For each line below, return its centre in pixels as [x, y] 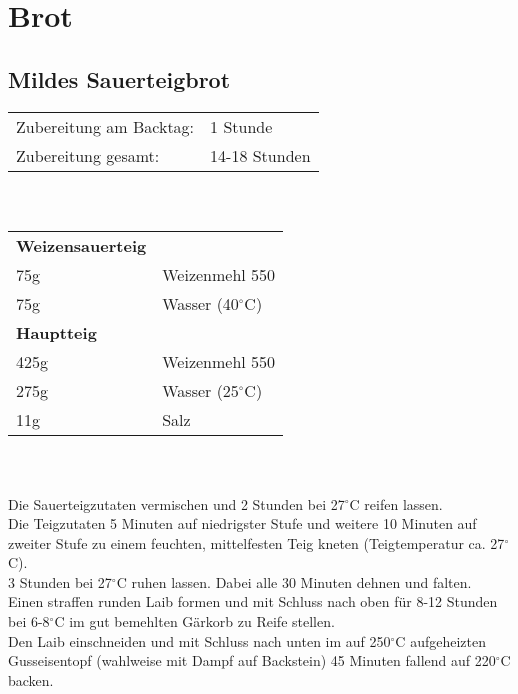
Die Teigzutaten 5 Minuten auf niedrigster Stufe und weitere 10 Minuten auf [242, 523]
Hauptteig [56, 332]
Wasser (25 [200, 390]
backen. [31, 679]
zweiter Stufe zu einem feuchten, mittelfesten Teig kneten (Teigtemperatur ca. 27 [256, 542]
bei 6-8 [29, 621]
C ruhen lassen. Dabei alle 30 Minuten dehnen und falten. [294, 581]
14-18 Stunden [260, 155]
